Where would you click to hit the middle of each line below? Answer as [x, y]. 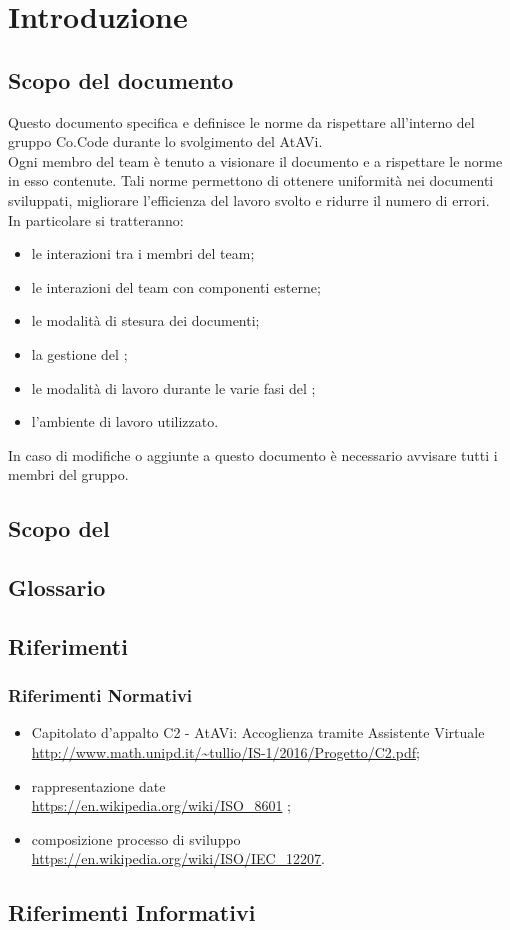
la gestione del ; [79, 353]
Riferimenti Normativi [100, 695]
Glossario [57, 587]
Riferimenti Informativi [132, 912]
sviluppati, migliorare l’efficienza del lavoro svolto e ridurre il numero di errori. [249, 199]
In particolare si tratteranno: [96, 219]
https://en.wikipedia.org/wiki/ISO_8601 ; [161, 805]
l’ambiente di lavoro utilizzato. [125, 421]
